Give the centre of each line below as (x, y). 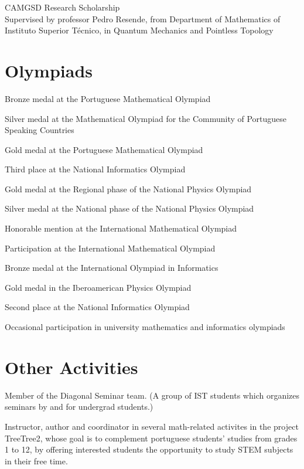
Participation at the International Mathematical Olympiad (110, 248)
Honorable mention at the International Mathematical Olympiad (121, 228)
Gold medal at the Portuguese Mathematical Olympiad (104, 149)
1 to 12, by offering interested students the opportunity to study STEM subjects (149, 449)
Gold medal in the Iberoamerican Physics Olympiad (98, 287)
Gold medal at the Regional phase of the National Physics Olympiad (128, 188)
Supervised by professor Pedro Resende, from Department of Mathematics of (143, 18)
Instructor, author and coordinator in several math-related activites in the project (152, 426)
